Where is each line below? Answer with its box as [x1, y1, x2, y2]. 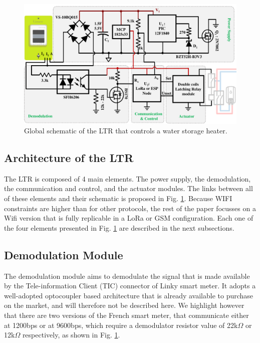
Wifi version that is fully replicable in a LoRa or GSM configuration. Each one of [4, 213, 253, 223]
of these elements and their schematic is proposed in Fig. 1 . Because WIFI [4, 193, 232, 204]
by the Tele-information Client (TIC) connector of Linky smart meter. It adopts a [4, 280, 256, 291]
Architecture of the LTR [4, 150, 134, 165]
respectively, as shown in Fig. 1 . [22, 329, 120, 340]
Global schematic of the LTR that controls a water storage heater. [24, 125, 227, 136]
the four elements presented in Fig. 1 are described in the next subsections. [4, 222, 234, 233]
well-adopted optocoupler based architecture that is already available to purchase [4, 290, 253, 300]
